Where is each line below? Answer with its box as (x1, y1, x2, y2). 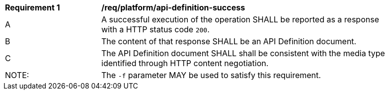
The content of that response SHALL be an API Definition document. (101, 36, 357, 46)
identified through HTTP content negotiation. (101, 58, 269, 68)
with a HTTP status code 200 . (101, 24, 210, 34)
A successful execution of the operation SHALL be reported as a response (101, 14, 379, 24)
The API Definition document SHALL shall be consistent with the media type (101, 48, 385, 58)
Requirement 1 (5, 2, 60, 12)
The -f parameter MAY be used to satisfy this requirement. (101, 70, 321, 80)
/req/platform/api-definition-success (101, 2, 245, 12)
